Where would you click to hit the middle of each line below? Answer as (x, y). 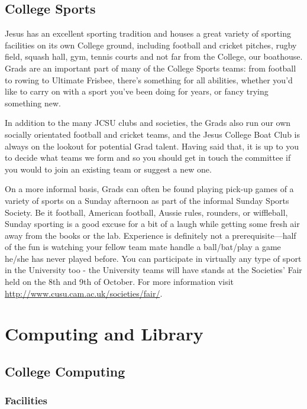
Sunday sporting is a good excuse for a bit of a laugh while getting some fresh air (152, 224)
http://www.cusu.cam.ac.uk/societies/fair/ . (84, 293)
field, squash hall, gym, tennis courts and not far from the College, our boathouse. (154, 56)
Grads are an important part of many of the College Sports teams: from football (151, 68)
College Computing (65, 371)
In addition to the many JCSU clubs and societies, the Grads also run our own (148, 123)
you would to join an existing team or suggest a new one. (108, 169)
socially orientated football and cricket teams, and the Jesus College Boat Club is (152, 134)
